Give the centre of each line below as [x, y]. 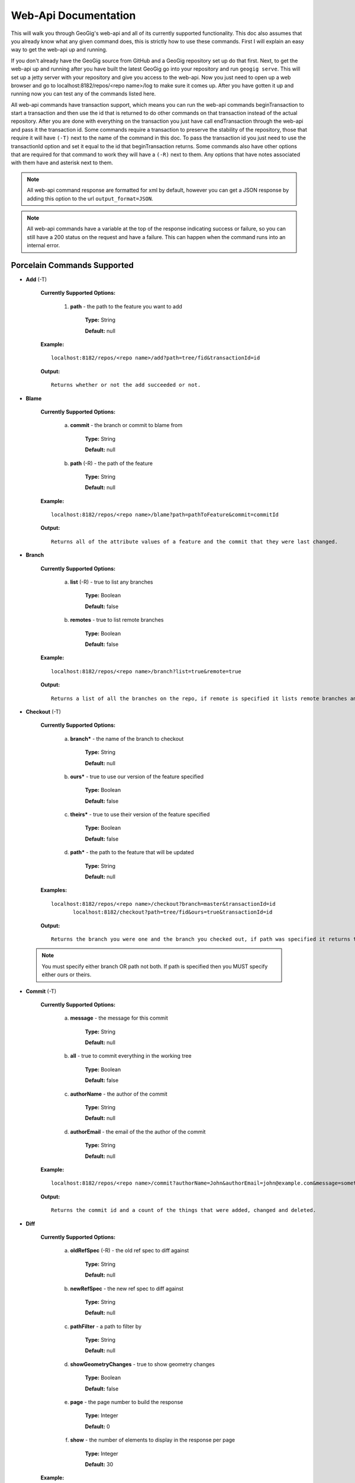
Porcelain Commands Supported [72, 265]
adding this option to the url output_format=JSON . [90, 198]
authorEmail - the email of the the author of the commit [138, 1132]
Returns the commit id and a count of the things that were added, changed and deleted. [184, 1210]
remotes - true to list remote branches [117, 620]
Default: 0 [98, 1426]
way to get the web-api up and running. [59, 50]
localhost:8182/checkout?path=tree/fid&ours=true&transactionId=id [173, 912]
